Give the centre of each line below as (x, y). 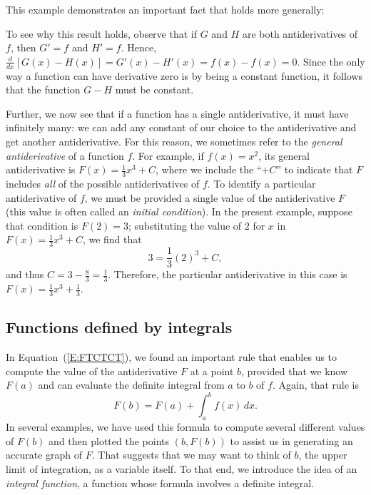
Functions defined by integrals (119, 327)
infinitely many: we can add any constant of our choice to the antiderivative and (181, 127)
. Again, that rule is (316, 385)
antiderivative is (41, 169)
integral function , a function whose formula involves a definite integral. (160, 483)
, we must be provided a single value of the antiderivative (210, 197)
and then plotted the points (109, 440)
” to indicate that (315, 169)
